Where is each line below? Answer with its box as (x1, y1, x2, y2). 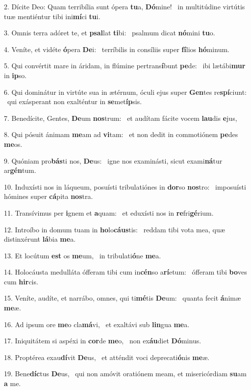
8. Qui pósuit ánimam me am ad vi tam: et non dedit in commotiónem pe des (4, 129, 238, 139)
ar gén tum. (4, 165, 36, 175)
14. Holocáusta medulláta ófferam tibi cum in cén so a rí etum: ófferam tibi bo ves (4, 267, 247, 277)
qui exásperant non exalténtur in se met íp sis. (7, 96, 142, 107)
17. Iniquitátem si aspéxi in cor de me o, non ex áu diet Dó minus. (4, 335, 201, 346)
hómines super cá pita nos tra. (4, 191, 93, 201)
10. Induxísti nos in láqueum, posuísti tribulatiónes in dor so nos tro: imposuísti (4, 181, 246, 192)
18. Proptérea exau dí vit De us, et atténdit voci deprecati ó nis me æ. (4, 352, 210, 362)
